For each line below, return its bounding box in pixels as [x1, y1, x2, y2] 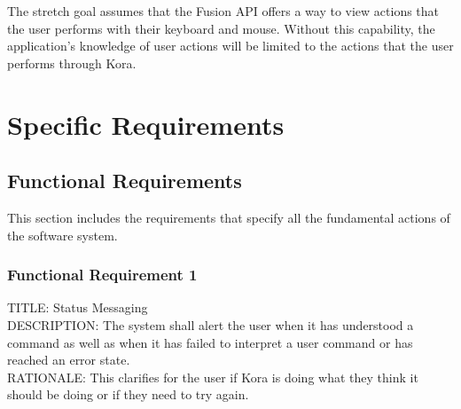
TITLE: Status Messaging [7, 298, 148, 317]
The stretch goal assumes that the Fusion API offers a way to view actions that [7, 2, 440, 20]
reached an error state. [7, 350, 130, 369]
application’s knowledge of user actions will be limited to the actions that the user [7, 36, 454, 55]
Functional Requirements [7, 167, 242, 194]
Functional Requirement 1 [7, 263, 198, 286]
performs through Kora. [7, 53, 137, 72]
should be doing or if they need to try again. [7, 385, 249, 404]
